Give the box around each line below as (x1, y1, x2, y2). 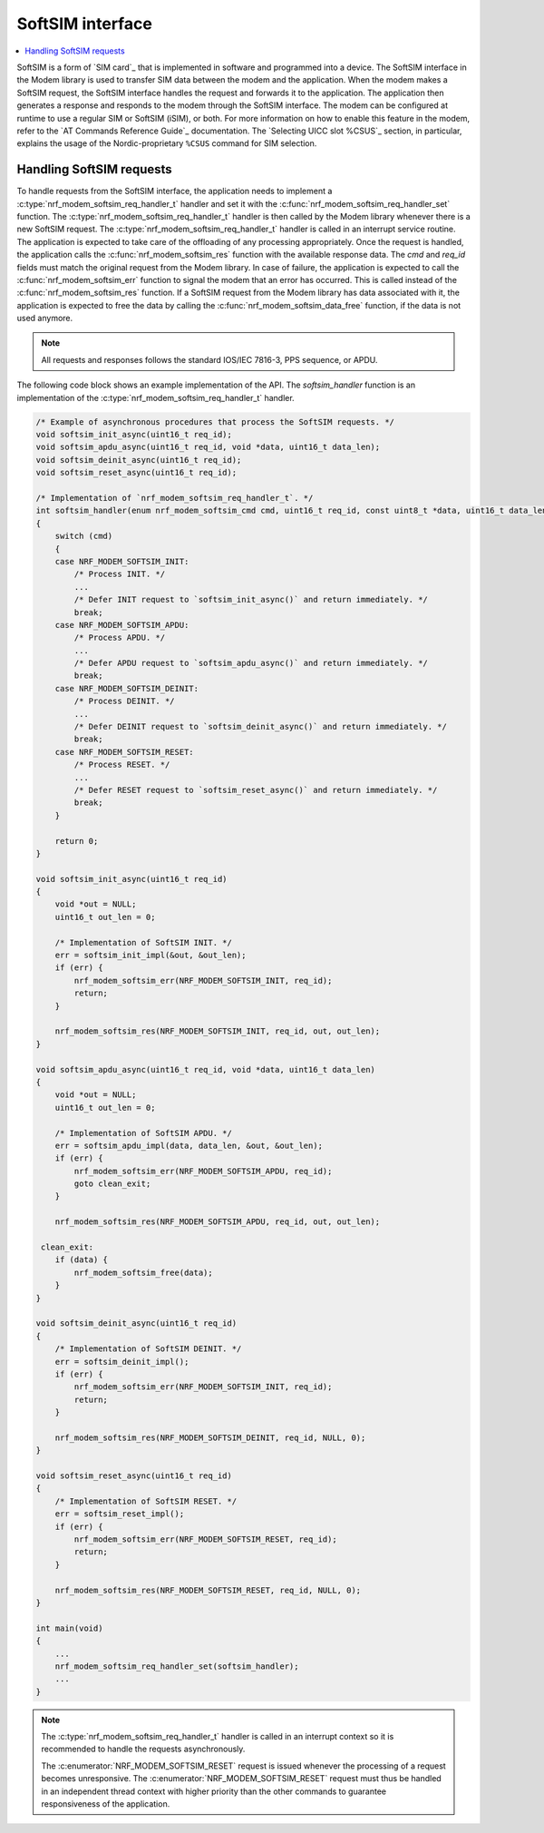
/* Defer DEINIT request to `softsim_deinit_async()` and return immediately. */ (73, 721, 448, 732)
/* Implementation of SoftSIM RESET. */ (54, 1495, 238, 1506)
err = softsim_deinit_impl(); (54, 1357, 189, 1367)
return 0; (54, 836, 99, 846)
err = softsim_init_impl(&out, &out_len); (54, 950, 247, 961)
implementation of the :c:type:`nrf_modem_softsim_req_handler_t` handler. (16, 392, 295, 403)
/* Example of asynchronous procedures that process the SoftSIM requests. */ (35, 417, 394, 426)
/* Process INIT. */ (73, 569, 166, 580)
